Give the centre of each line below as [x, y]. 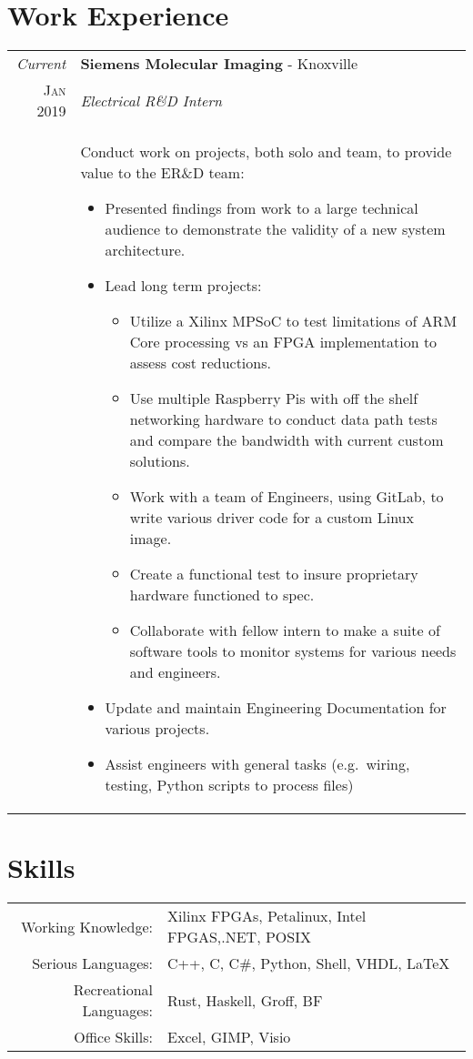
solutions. [160, 461]
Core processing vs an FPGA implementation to [283, 342]
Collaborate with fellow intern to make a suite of [285, 630]
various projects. [157, 729]
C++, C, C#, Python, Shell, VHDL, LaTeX [309, 963]
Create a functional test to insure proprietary [274, 574]
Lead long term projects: [183, 286]
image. [151, 539]
